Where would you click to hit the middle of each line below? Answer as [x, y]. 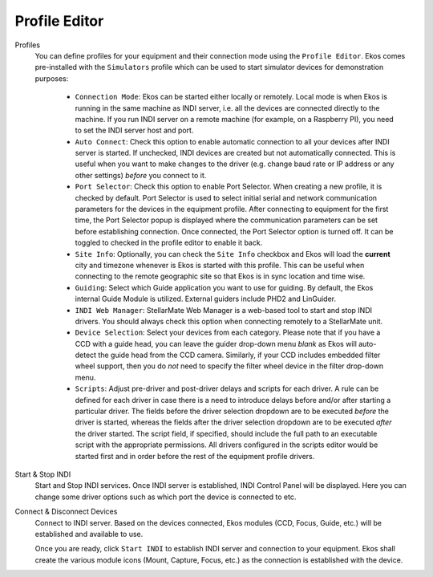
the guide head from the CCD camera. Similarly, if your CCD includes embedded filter [239, 355]
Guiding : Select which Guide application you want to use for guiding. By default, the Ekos [224, 287]
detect [85, 355]
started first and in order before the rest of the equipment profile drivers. [195, 456]
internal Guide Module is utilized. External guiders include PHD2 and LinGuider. [206, 299]
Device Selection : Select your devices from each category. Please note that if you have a [228, 332]
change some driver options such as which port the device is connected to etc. [166, 497]
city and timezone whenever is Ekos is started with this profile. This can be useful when [220, 265]
